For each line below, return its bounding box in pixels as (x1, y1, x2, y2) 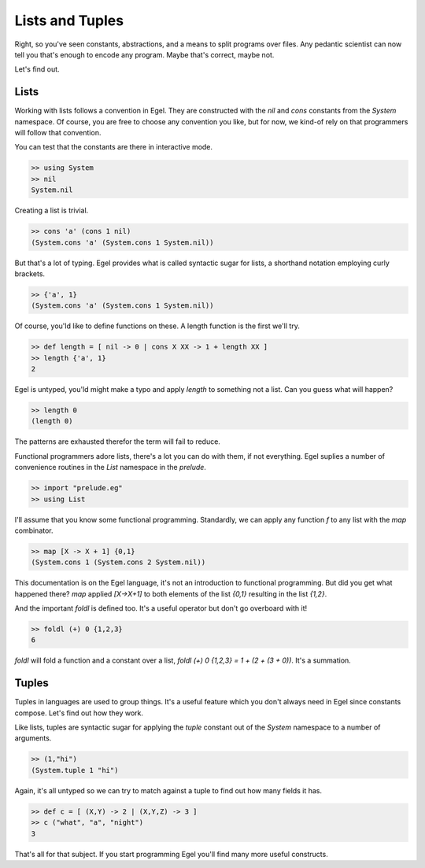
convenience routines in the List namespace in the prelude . (14, 463, 206, 472)
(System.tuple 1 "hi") (31, 766, 119, 774)
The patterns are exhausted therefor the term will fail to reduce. (14, 437, 220, 446)
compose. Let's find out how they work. (14, 708, 144, 718)
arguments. (14, 733, 52, 743)
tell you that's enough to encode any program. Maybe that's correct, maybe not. (14, 50, 275, 59)
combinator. (14, 526, 54, 535)
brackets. (14, 268, 46, 279)
